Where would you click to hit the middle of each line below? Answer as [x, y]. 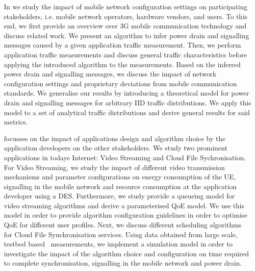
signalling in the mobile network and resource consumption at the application [120, 186]
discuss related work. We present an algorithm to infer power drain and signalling [127, 35]
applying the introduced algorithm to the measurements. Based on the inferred [122, 64]
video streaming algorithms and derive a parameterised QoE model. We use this [124, 205]
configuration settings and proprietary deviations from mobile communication [120, 83]
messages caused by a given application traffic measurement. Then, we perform [123, 45]
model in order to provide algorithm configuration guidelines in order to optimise [126, 215]
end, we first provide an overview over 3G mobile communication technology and [125, 26]
